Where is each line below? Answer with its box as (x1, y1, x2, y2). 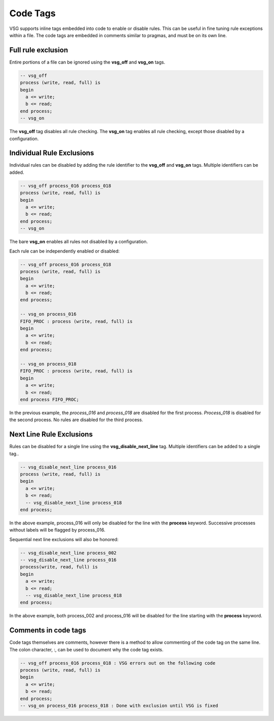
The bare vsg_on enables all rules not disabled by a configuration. (9, 239, 148, 245)
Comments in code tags (9, 626, 86, 635)
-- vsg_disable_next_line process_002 (20, 550, 117, 556)
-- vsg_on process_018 (20, 361, 77, 367)
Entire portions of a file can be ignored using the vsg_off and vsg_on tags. (9, 59, 165, 65)
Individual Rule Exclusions (9, 149, 94, 158)
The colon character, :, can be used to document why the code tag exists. (9, 646, 164, 652)
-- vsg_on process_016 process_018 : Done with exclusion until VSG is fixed (20, 703, 218, 709)
